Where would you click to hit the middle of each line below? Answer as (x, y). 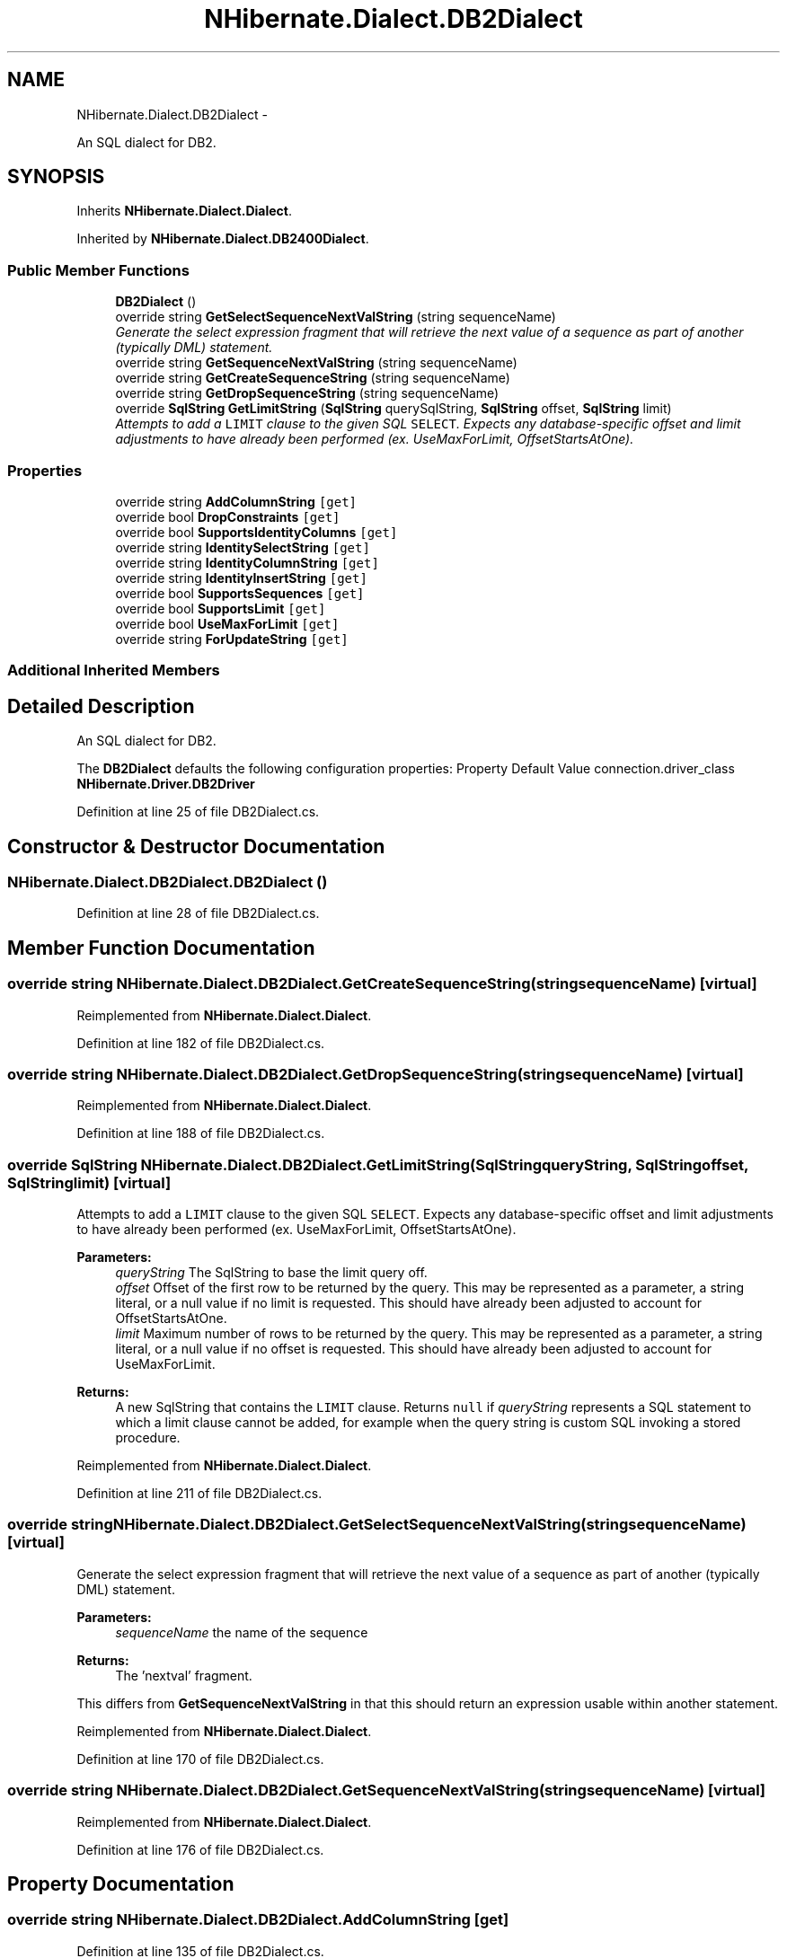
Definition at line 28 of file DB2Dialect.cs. (198, 913)
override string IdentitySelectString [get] (243, 547)
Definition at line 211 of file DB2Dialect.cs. (199, 1494)
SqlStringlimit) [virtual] (89, 1182)
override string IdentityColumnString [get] (247, 562)
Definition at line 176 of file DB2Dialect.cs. (200, 1849)
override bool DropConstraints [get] (228, 516)
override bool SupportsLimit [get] (221, 608)
